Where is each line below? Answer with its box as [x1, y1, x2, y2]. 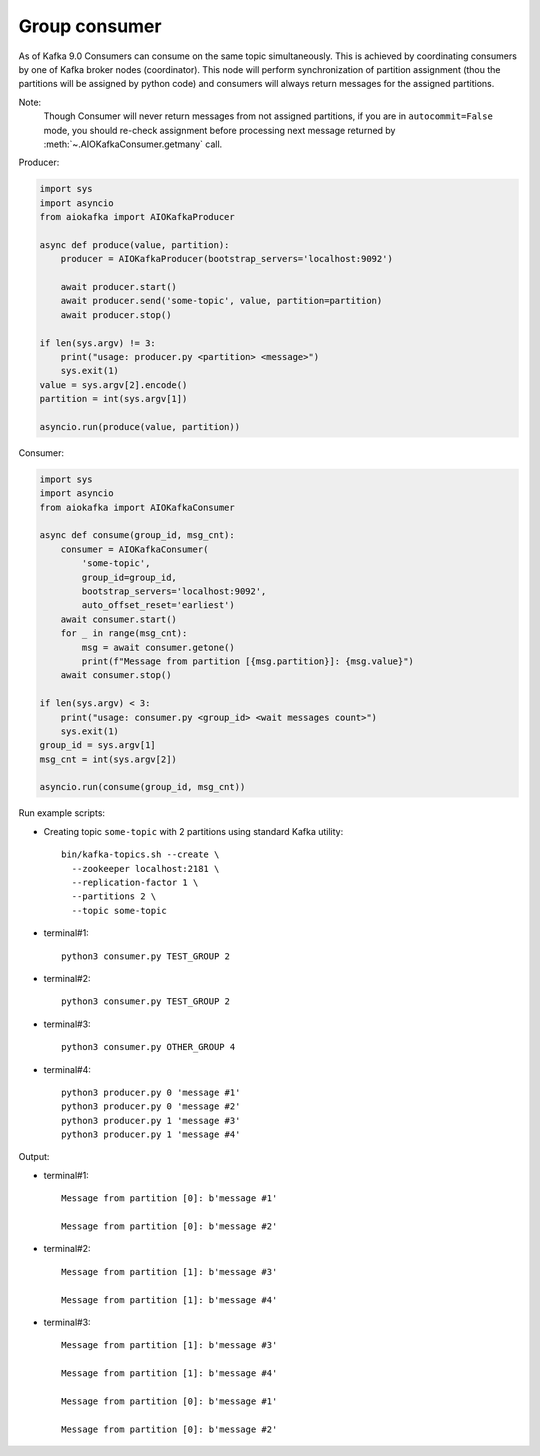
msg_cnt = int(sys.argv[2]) [39, 753, 177, 765]
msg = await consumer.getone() [81, 641, 235, 653]
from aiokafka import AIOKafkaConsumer [39, 501, 235, 513]
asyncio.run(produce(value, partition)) [39, 421, 240, 432]
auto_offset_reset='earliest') [81, 600, 235, 611]
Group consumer [18, 15, 162, 37]
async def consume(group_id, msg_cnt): [39, 530, 235, 541]
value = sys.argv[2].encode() [39, 379, 188, 390]
